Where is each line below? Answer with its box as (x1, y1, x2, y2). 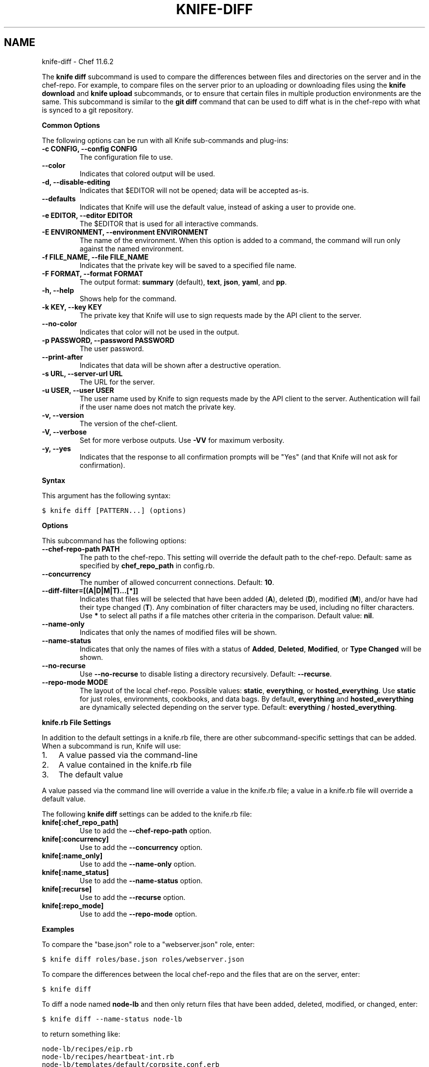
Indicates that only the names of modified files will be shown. (79, 628, 277, 636)
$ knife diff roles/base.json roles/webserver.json (42, 955, 244, 963)
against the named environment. (79, 244, 184, 253)
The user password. (79, 344, 144, 353)
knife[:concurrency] (42, 834, 109, 843)
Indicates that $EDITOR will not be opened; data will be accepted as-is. (79, 186, 309, 194)
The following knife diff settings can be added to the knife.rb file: (42, 809, 252, 818)
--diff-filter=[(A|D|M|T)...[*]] (42, 586, 139, 595)
